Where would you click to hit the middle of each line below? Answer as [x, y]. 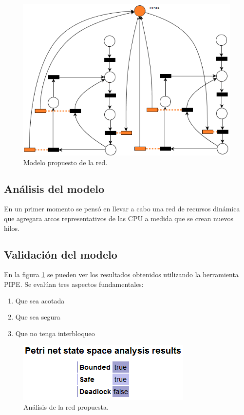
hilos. [12, 228]
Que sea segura [38, 317]
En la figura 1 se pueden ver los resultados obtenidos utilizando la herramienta [121, 274]
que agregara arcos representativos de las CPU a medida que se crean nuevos [119, 218]
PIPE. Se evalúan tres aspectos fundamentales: [74, 284]
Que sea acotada [40, 300]
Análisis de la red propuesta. [66, 406]
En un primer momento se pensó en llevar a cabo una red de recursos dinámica [122, 209]
